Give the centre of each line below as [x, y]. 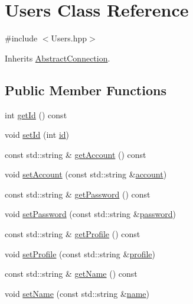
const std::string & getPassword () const [78, 194]
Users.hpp [69, 38]
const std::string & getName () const [71, 274]
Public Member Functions [86, 90]
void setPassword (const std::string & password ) [90, 214]
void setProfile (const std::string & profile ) [80, 253]
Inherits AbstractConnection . [58, 58]
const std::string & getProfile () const [73, 234]
